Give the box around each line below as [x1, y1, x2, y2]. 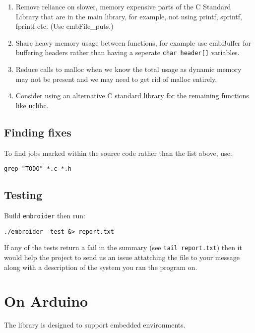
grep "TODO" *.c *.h [4, 165, 72, 173]
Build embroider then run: [4, 210, 85, 221]
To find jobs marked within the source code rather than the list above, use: [4, 147, 232, 158]
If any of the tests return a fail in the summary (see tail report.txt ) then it [4, 242, 242, 253]
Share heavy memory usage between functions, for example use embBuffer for [15, 37, 252, 48]
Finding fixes [4, 124, 71, 139]
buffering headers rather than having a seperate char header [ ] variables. [15, 47, 240, 58]
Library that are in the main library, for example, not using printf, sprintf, [15, 11, 242, 21]
